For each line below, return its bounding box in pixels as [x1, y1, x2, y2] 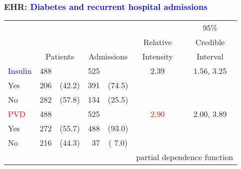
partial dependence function [136, 151, 234, 163]
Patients [45, 51, 74, 62]
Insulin [8, 65, 32, 77]
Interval [196, 51, 224, 62]
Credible [195, 36, 225, 48]
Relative [143, 36, 172, 48]
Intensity [142, 51, 173, 62]
